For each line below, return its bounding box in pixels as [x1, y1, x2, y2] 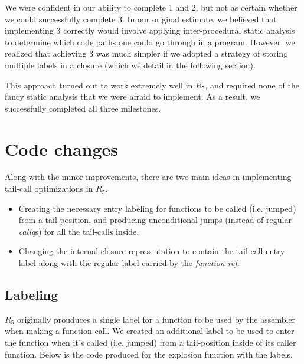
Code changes [5, 136, 119, 160]
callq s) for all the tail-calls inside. [18, 225, 139, 237]
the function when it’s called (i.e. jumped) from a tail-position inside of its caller [5, 336, 296, 349]
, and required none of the [205, 78, 299, 91]
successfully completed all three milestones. [5, 101, 161, 114]
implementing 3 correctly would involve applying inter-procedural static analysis [5, 24, 295, 37]
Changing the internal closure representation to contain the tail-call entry [18, 245, 285, 257]
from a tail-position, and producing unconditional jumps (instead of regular [18, 214, 292, 226]
